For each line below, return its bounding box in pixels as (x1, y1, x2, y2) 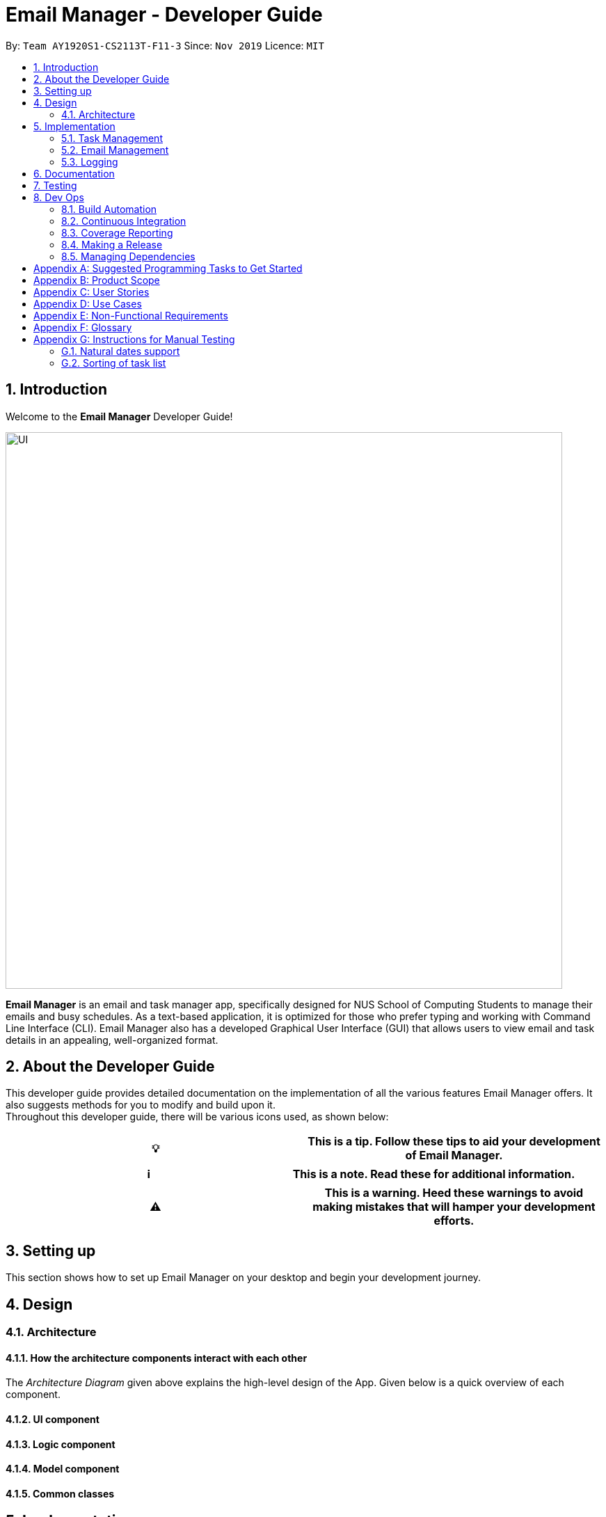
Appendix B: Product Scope (33, 273, 160, 286)
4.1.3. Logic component (6, 1438, 115, 1450)
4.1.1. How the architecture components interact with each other (6, 1351, 308, 1364)
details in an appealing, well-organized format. (6, 1033, 218, 1046)
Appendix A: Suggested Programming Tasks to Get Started (33, 262, 303, 274)
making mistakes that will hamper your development (312, 1200, 596, 1214)
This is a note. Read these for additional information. (292, 1167, 575, 1182)
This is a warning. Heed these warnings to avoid (324, 1186, 584, 1200)
